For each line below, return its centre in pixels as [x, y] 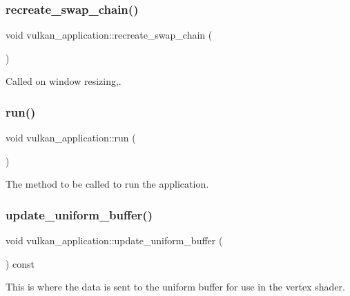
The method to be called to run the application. [107, 184]
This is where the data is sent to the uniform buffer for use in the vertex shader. [175, 287]
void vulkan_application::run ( [71, 138]
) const [20, 263]
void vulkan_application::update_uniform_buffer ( [114, 240]
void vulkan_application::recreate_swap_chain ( [109, 35]
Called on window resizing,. [64, 81]
